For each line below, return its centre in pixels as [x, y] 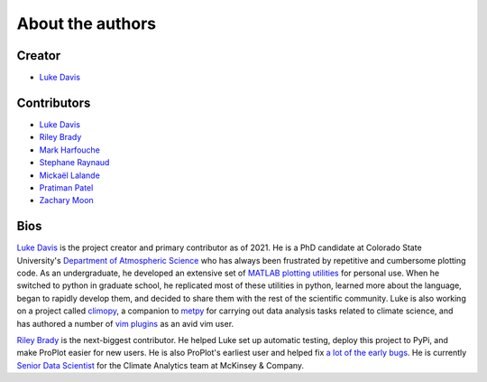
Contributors [54, 102]
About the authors [87, 23]
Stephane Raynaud [74, 163]
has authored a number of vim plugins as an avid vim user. [125, 323]
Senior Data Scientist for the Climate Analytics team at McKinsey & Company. [161, 365]
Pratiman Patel [66, 187]
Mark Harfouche [70, 150]
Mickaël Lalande [70, 175]
